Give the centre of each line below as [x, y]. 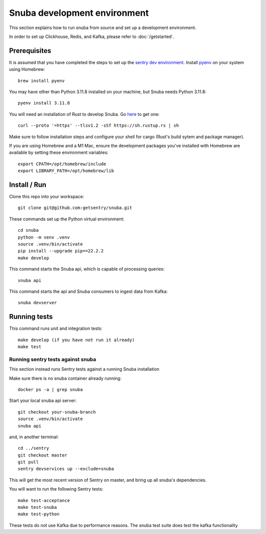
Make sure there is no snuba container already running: [65, 378]
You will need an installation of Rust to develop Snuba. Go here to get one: [84, 114]
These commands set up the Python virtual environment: [67, 219]
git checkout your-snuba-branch [57, 412]
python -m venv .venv [44, 237]
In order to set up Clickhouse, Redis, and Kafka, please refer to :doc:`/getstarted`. [92, 36]
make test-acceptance [44, 500]
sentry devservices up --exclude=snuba [66, 469]
